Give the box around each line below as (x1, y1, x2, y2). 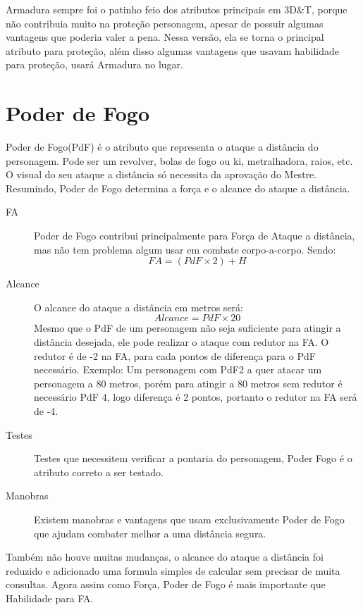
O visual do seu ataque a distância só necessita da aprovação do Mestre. (6, 167, 317, 182)
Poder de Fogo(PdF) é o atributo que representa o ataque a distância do (6, 139, 319, 154)
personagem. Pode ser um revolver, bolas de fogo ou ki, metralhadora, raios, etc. (6, 153, 353, 168)
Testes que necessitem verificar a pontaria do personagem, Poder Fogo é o (34, 451, 352, 466)
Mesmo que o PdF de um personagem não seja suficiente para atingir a (34, 320, 341, 335)
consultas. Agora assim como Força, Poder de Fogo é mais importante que (6, 577, 326, 592)
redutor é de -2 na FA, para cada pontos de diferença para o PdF (34, 348, 316, 363)
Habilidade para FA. (6, 590, 94, 605)
